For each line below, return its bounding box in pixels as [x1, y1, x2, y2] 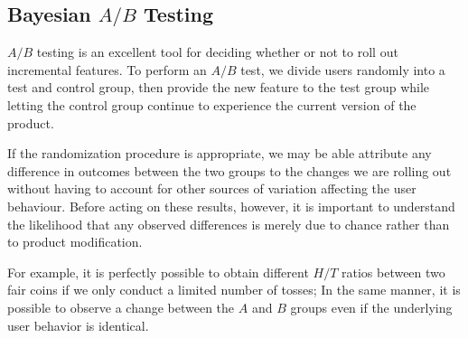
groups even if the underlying [290, 297, 453, 316]
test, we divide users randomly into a [240, 60, 445, 79]
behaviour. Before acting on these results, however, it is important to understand [7, 196, 455, 215]
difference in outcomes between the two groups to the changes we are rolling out [7, 161, 452, 180]
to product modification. [7, 232, 143, 251]
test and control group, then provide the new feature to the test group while [7, 78, 430, 97]
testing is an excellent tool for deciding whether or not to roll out [36, 42, 398, 61]
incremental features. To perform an [7, 60, 207, 79]
